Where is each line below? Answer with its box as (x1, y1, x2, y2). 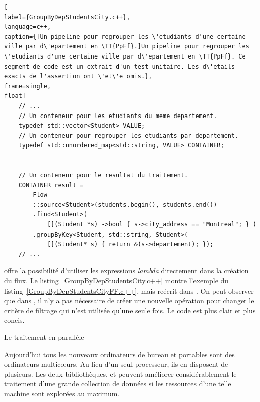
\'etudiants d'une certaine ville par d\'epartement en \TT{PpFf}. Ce (4, 52, 246, 60)
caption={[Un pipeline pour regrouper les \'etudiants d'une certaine (4, 33, 246, 40)
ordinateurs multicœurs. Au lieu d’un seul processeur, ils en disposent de (4, 359, 228, 369)
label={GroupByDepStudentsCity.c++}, (4, 13, 131, 21)
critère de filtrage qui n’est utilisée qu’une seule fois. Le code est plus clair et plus (4, 305, 256, 315)
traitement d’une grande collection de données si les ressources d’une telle (4, 378, 231, 389)
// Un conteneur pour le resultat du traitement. (18, 171, 188, 179)
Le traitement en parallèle (4, 332, 84, 342)
